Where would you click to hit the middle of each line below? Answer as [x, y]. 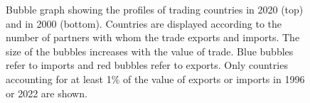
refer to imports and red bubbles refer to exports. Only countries [147, 65]
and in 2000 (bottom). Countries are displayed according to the [144, 23]
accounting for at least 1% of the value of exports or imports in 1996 [155, 78]
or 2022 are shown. [47, 93]
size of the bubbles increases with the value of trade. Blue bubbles [150, 51]
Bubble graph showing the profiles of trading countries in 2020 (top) [155, 9]
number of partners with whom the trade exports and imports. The [153, 37]
